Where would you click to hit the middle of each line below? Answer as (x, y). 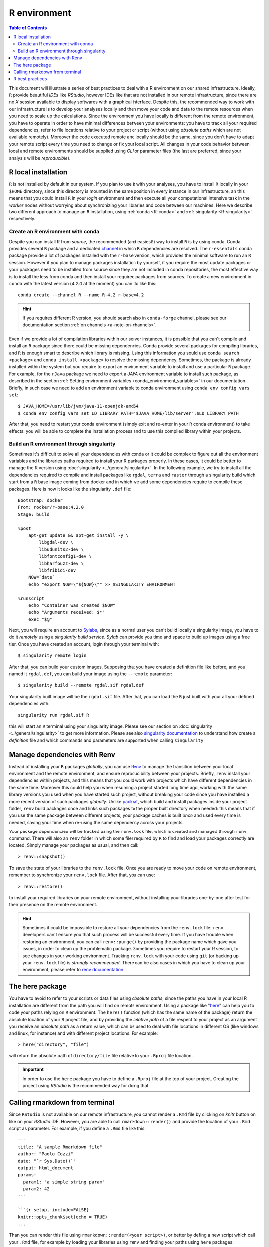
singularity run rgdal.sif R (54, 715)
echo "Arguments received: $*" (67, 612)
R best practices (30, 79)
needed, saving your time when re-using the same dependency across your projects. (97, 822)
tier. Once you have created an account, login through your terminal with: (84, 644)
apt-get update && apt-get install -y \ (78, 535)
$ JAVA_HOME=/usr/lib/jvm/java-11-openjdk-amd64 (78, 406)
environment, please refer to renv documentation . (73, 970)
